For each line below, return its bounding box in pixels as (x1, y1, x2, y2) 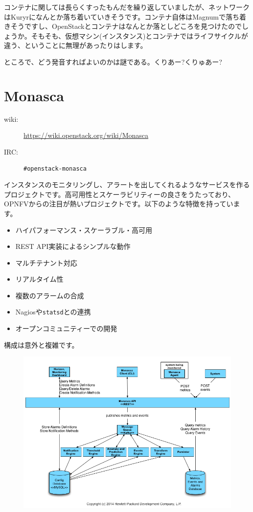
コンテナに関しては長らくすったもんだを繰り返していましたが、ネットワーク (4, 2, 250, 12)
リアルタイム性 (15, 274, 64, 284)
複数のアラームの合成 (15, 290, 84, 300)
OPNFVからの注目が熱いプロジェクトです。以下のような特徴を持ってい (4, 199, 233, 209)
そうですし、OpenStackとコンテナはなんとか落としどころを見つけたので (10, 21, 242, 31)
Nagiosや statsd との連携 (15, 307, 91, 317)
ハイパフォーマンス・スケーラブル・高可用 (15, 224, 152, 235)
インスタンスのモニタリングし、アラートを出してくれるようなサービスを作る (4, 179, 250, 190)
